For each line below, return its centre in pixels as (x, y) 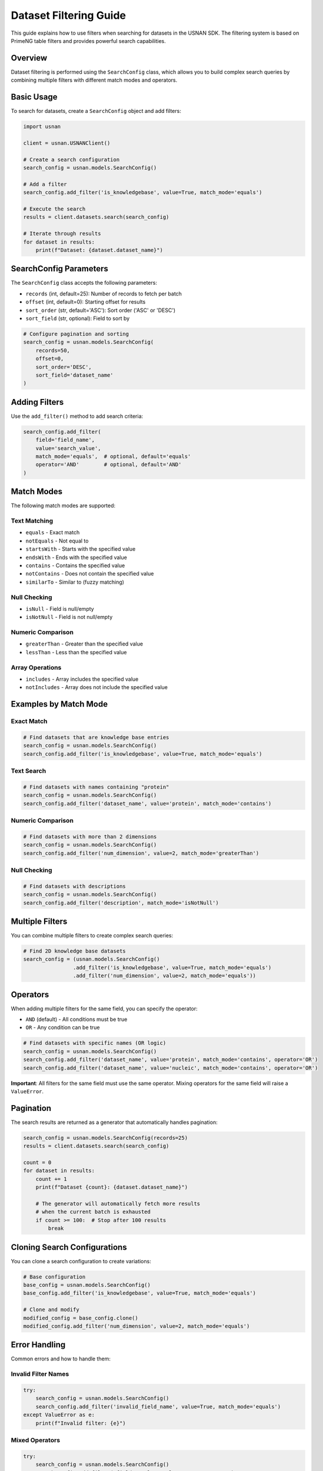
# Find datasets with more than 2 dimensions (90, 836)
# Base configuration (54, 1277)
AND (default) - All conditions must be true (76, 1019)
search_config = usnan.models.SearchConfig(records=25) (106, 1138)
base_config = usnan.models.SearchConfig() (87, 1285)
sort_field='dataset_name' (75, 375)
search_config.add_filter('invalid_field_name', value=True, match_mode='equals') (158, 1407)
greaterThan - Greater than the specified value (84, 644)
